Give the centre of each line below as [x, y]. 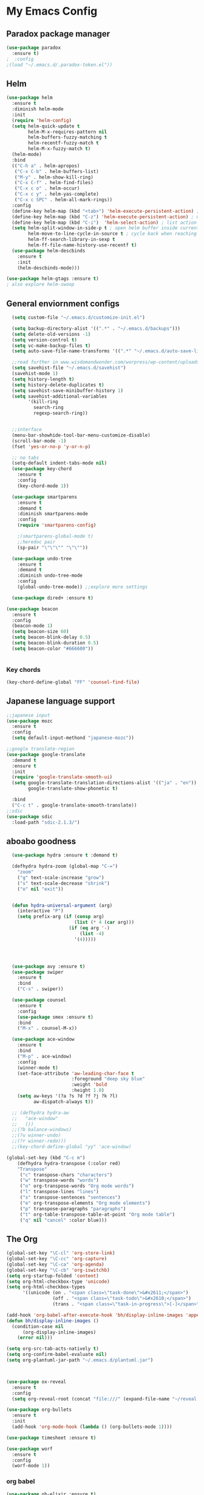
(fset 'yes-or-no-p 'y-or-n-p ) [51, 446]
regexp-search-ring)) [60, 413]
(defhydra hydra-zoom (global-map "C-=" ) [65, 866]
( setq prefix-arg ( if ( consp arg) [61, 917]
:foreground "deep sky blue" [108, 1079]
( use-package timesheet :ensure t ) [51, 1438]
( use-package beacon [32, 609]
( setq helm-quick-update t [46, 126]
